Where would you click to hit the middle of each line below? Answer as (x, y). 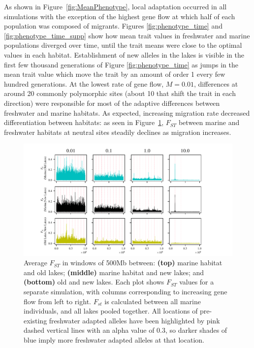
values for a (197, 282)
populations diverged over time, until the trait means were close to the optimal (123, 45)
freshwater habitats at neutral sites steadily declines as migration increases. (118, 132)
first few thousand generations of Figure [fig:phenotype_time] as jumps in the (121, 64)
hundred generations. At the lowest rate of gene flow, (84, 83)
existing (35, 320)
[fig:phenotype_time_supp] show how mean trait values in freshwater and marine (127, 35)
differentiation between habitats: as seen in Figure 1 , (84, 122)
